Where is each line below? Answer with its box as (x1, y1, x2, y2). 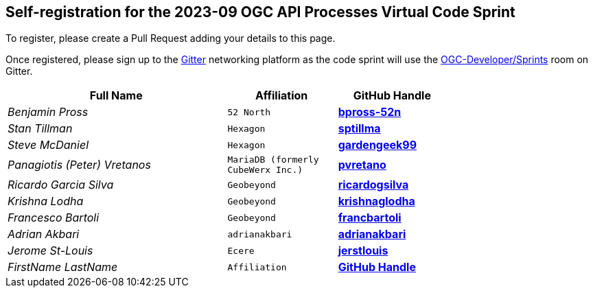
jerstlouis (338, 244, 388, 258)
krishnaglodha (338, 194, 415, 209)
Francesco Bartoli (8, 211, 100, 225)
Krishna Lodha (8, 194, 84, 209)
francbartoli (338, 211, 402, 225)
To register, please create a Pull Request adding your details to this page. (5, 32, 336, 45)
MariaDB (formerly (227, 154, 319, 165)
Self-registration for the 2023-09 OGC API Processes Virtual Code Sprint (5, 3, 515, 21)
